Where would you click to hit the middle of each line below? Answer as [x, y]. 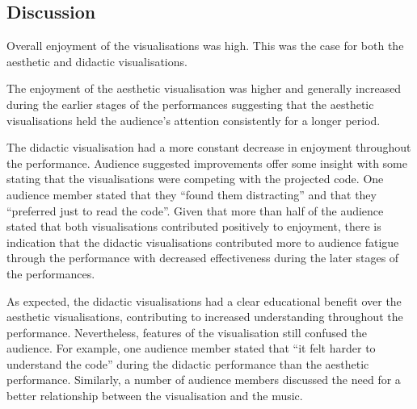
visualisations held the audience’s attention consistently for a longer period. [194, 120]
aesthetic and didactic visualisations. [97, 61]
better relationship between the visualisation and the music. [155, 396]
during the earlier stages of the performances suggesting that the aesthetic [190, 104]
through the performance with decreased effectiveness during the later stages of [203, 258]
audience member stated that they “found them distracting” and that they [192, 194]
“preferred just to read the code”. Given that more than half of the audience [195, 210]
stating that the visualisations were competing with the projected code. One [195, 179]
